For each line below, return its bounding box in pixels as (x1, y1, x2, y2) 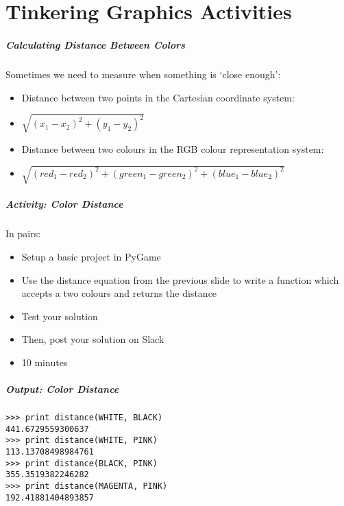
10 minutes (21, 354, 68, 369)
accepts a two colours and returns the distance (21, 286, 217, 300)
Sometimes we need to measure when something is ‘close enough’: (5, 67, 281, 81)
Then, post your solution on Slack (21, 332, 164, 346)
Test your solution (21, 309, 98, 323)
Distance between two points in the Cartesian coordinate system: (21, 90, 295, 104)
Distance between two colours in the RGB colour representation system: (21, 141, 324, 156)
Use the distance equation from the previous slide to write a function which (21, 272, 339, 287)
